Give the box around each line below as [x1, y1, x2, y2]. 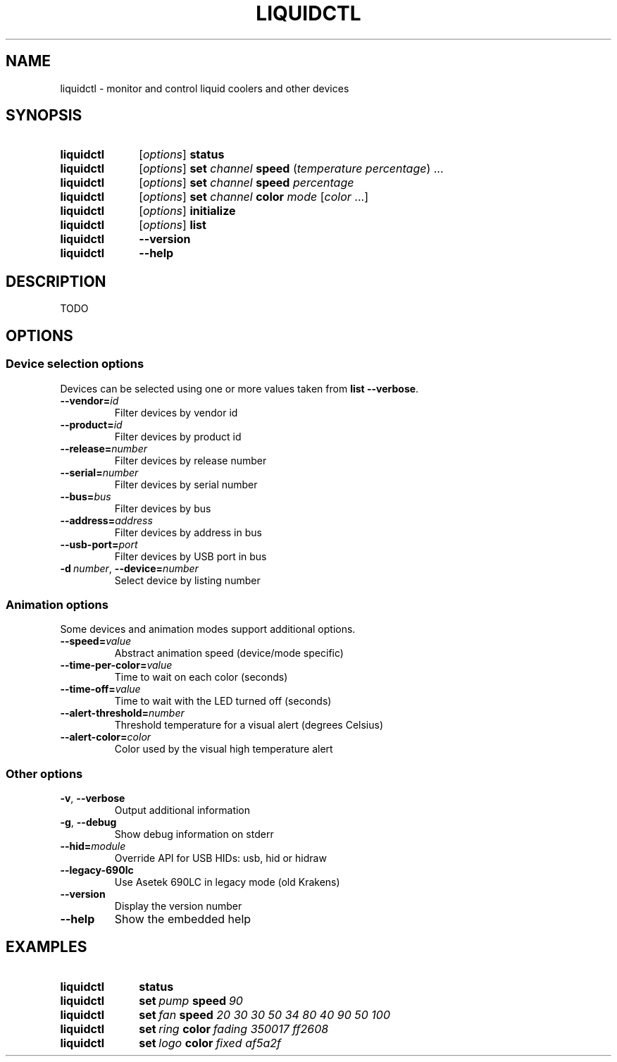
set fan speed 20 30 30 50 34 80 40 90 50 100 [139, 1007, 390, 1022]
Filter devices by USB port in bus [114, 550, 267, 562]
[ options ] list [139, 218, 206, 233]
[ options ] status [139, 147, 225, 162]
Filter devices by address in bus [114, 526, 262, 538]
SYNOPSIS [6, 106, 82, 125]
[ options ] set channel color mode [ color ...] [139, 190, 369, 204]
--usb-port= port [60, 538, 138, 550]
